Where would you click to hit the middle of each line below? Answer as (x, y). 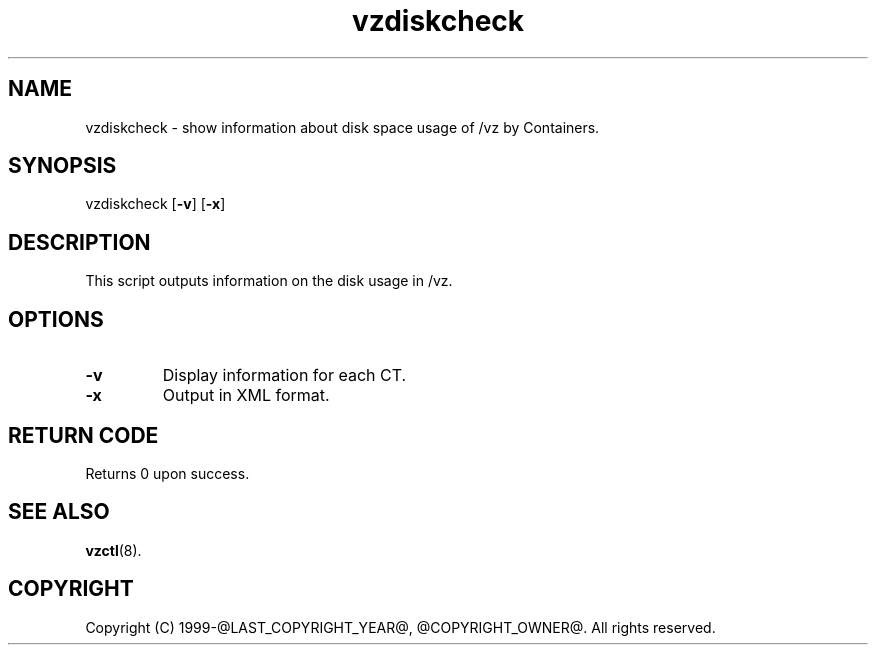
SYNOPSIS (62, 166)
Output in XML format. (246, 395)
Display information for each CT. (284, 375)
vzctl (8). (113, 550)
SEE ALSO (59, 512)
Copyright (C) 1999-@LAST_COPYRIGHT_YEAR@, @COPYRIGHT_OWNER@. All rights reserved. (400, 627)
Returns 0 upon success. (167, 473)
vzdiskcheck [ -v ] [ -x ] (155, 204)
